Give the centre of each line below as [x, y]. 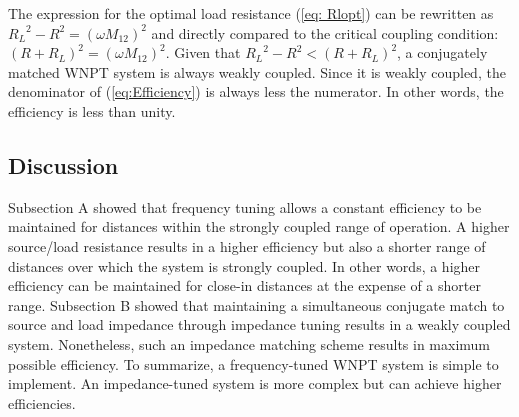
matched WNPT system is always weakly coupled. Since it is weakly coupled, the [257, 71]
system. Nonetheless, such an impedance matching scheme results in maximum [249, 343]
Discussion [63, 164]
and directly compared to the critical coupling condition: [325, 32]
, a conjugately [442, 52]
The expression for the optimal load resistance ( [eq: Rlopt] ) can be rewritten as [251, 13]
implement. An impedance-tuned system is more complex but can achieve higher [255, 383]
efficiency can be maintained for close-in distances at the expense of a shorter [244, 285]
